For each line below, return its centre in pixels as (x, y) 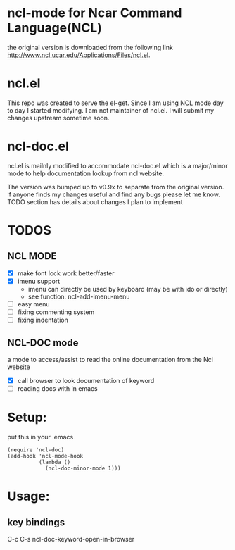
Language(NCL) (55, 28)
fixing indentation (43, 320)
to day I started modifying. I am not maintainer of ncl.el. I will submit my (111, 110)
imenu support (39, 281)
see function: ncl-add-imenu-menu (79, 296)
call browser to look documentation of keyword (86, 380)
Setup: (27, 418)
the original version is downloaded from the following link (90, 47)
